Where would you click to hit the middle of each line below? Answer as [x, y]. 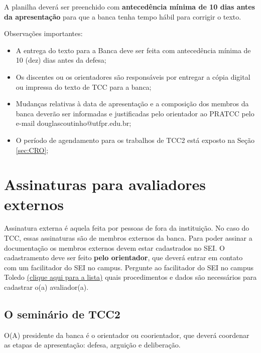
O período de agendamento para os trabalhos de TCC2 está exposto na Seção [135, 140]
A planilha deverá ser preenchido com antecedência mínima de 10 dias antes [129, 7]
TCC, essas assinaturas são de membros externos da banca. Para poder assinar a [128, 238]
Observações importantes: [43, 33]
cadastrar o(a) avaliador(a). [46, 287]
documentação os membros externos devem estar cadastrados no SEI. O [114, 247]
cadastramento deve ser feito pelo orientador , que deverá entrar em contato [123, 257]
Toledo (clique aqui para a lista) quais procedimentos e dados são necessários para [130, 277]
